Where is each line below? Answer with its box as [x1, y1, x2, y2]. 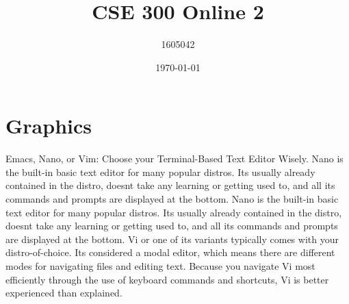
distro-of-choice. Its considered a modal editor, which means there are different [5, 245, 335, 259]
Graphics [5, 112, 92, 140]
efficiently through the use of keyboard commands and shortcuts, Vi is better [5, 272, 329, 286]
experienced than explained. [5, 286, 122, 300]
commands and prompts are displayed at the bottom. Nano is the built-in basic [5, 192, 339, 206]
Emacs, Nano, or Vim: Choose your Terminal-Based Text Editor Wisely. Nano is [5, 151, 344, 166]
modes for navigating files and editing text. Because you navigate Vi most [5, 259, 315, 273]
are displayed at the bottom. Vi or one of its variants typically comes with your [5, 231, 339, 246]
